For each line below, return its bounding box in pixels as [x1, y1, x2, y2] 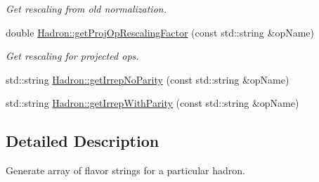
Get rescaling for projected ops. [6, 48, 139, 63]
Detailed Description [6, 130, 159, 152]
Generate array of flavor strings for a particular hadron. [6, 163, 245, 178]
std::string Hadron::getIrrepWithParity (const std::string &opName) [6, 96, 299, 110]
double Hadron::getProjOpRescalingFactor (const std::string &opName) [6, 25, 315, 39]
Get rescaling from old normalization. [6, 1, 167, 15]
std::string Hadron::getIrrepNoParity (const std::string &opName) [6, 72, 289, 86]
